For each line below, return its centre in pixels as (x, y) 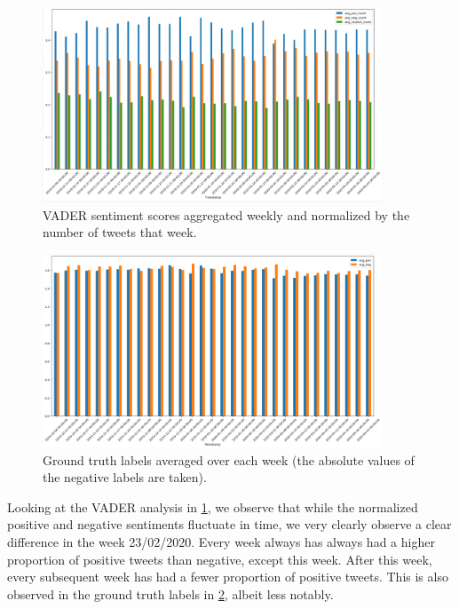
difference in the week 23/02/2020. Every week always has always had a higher (221, 542)
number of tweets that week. (120, 232)
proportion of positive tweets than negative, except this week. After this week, (220, 559)
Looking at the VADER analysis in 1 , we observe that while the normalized (213, 506)
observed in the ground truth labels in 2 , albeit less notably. (170, 593)
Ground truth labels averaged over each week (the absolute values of (229, 459)
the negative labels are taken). (125, 477)
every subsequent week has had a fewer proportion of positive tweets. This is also (228, 577)
